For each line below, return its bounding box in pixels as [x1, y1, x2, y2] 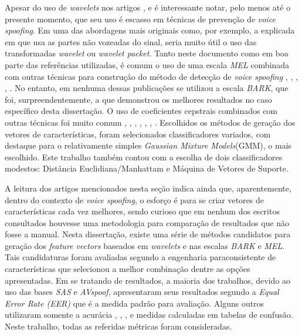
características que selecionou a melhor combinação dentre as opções [5, 263, 250, 275]
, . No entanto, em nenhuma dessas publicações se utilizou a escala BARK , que [5, 82, 289, 94]
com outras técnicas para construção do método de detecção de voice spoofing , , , [5, 70, 298, 82]
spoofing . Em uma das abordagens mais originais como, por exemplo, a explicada [5, 24, 295, 36]
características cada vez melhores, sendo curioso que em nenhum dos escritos [5, 205, 280, 217]
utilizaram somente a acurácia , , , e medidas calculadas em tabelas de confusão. [5, 308, 293, 321]
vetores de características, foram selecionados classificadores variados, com [5, 127, 271, 140]
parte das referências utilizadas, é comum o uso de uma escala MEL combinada [5, 58, 290, 70]
